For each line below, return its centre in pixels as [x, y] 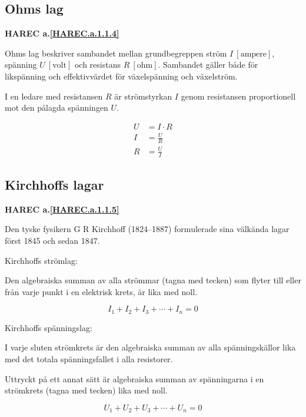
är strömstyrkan [143, 96]
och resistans [97, 64]
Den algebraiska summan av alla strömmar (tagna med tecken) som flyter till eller [153, 280]
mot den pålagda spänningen [56, 107]
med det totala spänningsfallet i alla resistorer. [89, 358]
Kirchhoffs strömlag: [41, 260]
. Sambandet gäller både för [208, 64]
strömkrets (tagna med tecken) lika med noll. [86, 390]
